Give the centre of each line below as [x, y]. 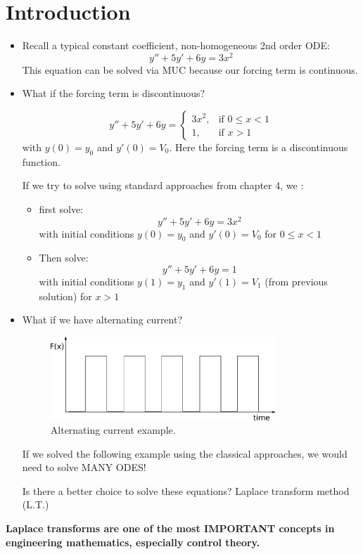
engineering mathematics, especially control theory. [133, 542]
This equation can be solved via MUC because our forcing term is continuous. [190, 69]
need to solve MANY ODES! [84, 467]
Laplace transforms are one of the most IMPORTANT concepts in [170, 528]
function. [41, 161]
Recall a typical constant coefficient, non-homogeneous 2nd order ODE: [176, 45]
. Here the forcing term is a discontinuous [259, 147]
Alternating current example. [113, 430]
